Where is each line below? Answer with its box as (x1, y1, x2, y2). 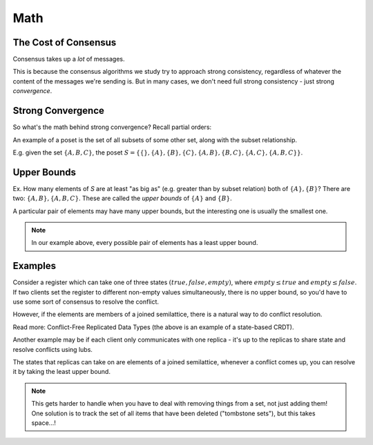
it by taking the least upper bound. (12, 368, 111, 376)
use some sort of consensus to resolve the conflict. (12, 297, 159, 306)
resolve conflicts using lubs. (12, 345, 93, 353)
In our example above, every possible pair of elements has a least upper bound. (31, 239, 258, 247)
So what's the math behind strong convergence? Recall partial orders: (12, 123, 212, 131)
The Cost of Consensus (12, 37, 117, 48)
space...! (31, 418, 57, 427)
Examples (12, 260, 57, 272)
